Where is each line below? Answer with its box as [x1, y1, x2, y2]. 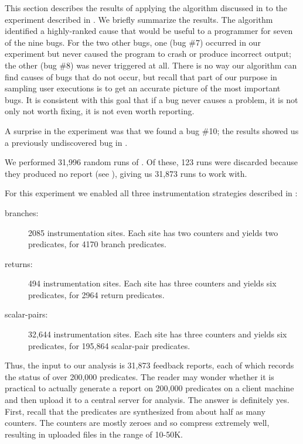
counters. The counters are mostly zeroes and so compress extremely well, [5, 416, 270, 429]
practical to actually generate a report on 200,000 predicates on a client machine [5, 382, 294, 394]
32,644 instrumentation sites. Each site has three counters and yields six [28, 328, 287, 340]
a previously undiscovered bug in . [5, 136, 128, 148]
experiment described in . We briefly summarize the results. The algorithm [5, 13, 273, 25]
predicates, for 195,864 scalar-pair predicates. [28, 339, 190, 351]
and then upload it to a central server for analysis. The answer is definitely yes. [5, 394, 290, 406]
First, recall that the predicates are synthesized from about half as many [5, 405, 265, 417]
